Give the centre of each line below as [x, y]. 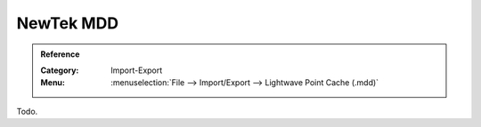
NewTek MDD [68, 23]
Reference [60, 54]
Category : [60, 70]
